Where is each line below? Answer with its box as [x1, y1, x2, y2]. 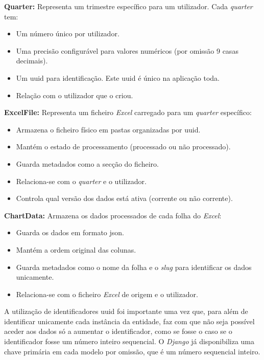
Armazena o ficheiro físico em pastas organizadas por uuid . [16, 124, 201, 134]
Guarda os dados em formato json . [16, 227, 125, 238]
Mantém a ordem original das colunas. [16, 244, 136, 255]
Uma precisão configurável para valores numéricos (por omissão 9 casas [16, 45, 238, 56]
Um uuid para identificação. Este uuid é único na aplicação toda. [16, 72, 220, 83]
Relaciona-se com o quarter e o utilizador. [16, 175, 147, 186]
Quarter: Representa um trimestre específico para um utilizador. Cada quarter [4, 1, 253, 11]
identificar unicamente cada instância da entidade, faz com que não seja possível [4, 316, 255, 326]
